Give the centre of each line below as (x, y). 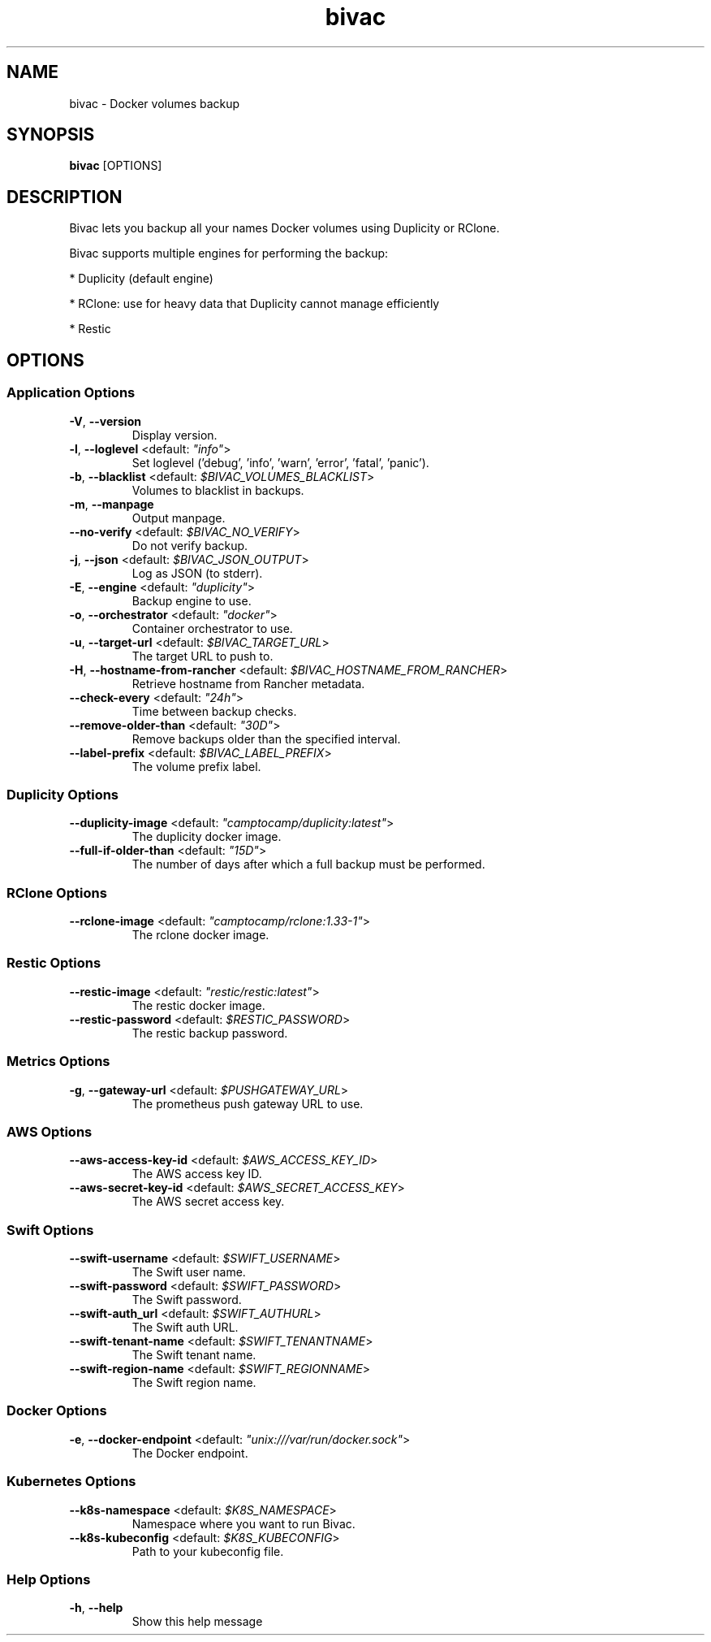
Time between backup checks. (214, 711)
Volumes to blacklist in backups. (218, 490)
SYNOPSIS (51, 135)
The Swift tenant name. (194, 1355)
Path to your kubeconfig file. (208, 1551)
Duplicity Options (63, 794)
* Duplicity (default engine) (141, 279)
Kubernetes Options (71, 1482)
